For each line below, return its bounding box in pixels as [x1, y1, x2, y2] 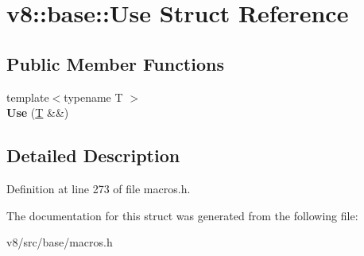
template [6, 88, 49, 105]
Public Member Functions [6, 51, 224, 76]
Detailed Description [6, 143, 180, 168]
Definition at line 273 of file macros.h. [6, 180, 191, 196]
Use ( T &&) [6, 104, 69, 121]
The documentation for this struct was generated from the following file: [6, 207, 358, 223]
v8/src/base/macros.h [6, 234, 113, 250]
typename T [64, 88, 123, 105]
